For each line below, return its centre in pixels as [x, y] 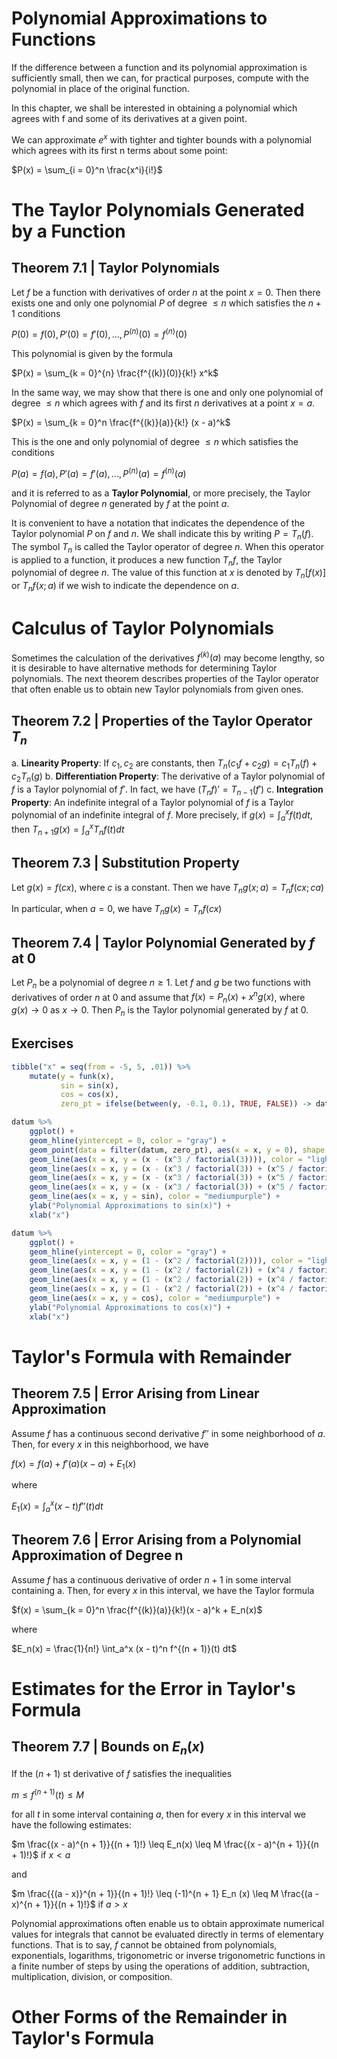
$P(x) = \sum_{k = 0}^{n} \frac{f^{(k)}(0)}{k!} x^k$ [115, 373]
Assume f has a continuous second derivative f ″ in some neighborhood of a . [168, 1433]
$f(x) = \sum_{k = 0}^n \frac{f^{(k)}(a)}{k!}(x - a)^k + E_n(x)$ [137, 1609]
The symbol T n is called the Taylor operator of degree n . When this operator [167, 547]
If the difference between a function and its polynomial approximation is [159, 67]
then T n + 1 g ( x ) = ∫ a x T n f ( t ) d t [68, 829]
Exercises [42, 1043]
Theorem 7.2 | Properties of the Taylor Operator [162, 720]
